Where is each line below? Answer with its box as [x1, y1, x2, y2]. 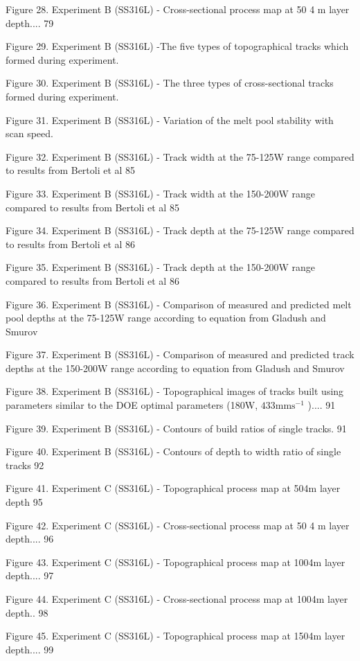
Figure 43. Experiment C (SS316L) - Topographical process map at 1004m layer [6, 554, 345, 569]
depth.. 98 [6, 605, 48, 619]
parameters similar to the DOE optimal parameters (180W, [6, 398, 258, 412]
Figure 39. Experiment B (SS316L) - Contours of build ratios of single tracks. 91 [6, 421, 347, 435]
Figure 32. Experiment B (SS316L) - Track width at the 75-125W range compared [6, 149, 354, 164]
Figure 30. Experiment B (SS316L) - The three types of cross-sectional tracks [6, 76, 334, 90]
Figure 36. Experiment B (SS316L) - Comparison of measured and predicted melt [6, 297, 352, 311]
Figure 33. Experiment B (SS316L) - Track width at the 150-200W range [6, 186, 315, 200]
